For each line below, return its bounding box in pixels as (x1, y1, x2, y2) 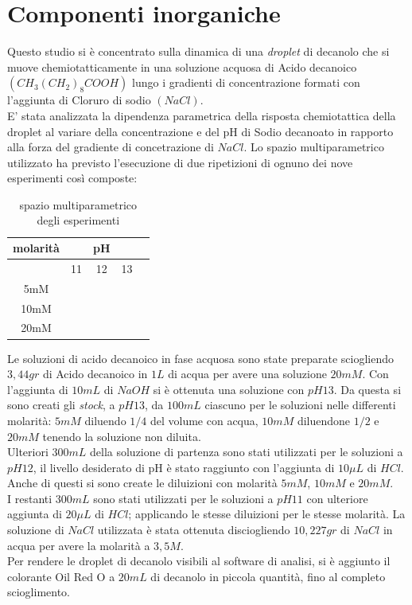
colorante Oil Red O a (7, 568, 115, 584)
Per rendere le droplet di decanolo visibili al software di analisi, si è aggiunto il (7, 552, 391, 569)
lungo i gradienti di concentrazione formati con (132, 74, 360, 91)
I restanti (7, 490, 52, 506)
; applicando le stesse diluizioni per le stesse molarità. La (128, 505, 406, 522)
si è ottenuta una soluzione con (153, 381, 305, 397)
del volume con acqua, (150, 412, 258, 428)
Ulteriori (7, 443, 49, 460)
